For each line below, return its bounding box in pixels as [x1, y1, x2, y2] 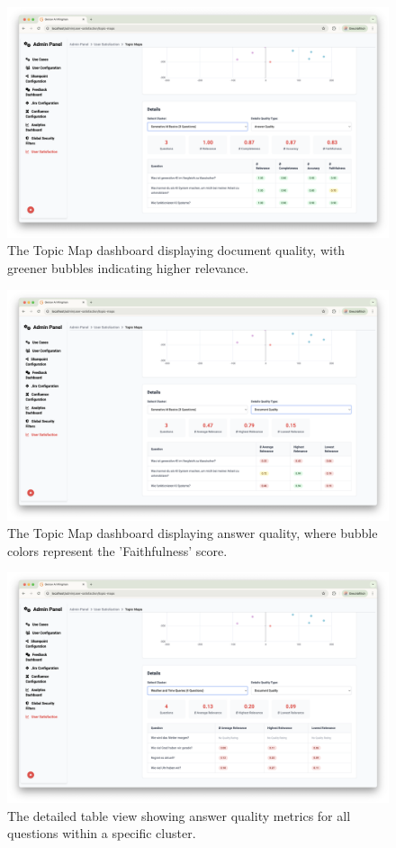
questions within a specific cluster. [7, 824, 196, 843]
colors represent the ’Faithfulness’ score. [7, 541, 228, 560]
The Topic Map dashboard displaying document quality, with [7, 241, 346, 260]
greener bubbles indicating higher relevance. [7, 259, 249, 278]
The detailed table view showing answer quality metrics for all [7, 806, 351, 825]
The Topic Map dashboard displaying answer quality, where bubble [7, 524, 378, 543]
